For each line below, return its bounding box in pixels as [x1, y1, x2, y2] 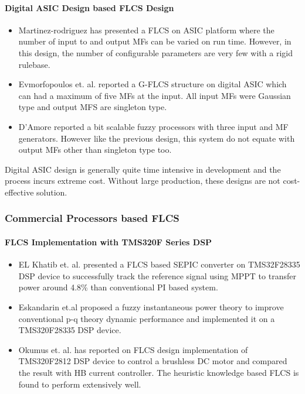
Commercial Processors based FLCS [5, 211, 179, 225]
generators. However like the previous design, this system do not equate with [18, 132, 295, 144]
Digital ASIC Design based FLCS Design [5, 1, 174, 13]
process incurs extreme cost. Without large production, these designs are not [5, 174, 280, 187]
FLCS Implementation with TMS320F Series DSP [5, 235, 212, 248]
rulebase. [18, 58, 50, 70]
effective [5, 186, 34, 198]
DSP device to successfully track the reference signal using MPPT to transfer [18, 269, 296, 282]
